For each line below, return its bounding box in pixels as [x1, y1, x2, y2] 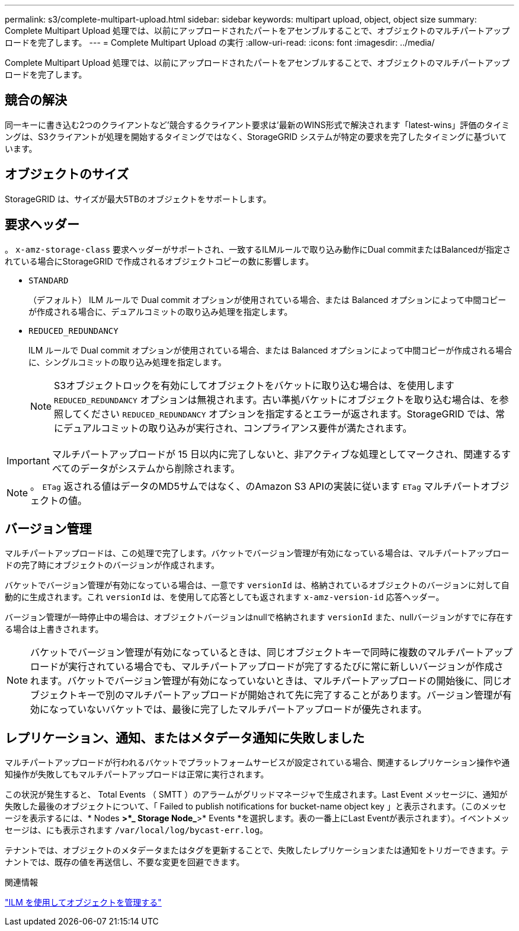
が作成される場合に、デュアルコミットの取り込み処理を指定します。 [28, 306, 293, 317]
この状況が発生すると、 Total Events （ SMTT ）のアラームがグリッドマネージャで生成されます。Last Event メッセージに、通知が [5, 789, 508, 800]
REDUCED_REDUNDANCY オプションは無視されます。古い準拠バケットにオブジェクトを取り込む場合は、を [54, 393, 499, 406]
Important [7, 454, 50, 467]
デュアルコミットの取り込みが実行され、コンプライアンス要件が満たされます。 [63, 422, 412, 434]
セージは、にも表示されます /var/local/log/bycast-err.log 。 [5, 825, 268, 836]
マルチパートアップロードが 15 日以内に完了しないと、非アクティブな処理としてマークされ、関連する [52, 448, 502, 460]
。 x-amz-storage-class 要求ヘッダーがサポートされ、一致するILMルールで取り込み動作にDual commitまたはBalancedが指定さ [5, 244, 511, 254]
